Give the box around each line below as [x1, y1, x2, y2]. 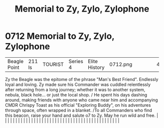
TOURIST [42, 61, 64, 67]
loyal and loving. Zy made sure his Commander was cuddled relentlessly [5, 81, 151, 87]
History [87, 64, 105, 71]
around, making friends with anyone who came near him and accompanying [5, 97, 158, 103]
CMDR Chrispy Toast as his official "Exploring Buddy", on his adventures [5, 102, 151, 108]
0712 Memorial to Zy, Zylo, [5, 31, 115, 42]
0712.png [109, 61, 133, 67]
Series [68, 58, 83, 64]
